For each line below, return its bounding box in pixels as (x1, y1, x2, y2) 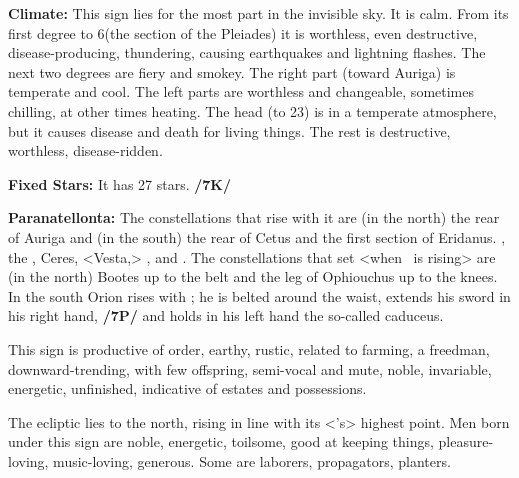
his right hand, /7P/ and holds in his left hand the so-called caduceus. (8, 305, 444, 326)
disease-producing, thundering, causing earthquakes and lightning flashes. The (8, 42, 486, 63)
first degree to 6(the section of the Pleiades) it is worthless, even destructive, (8, 22, 478, 43)
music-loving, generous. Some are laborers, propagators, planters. (53, 450, 451, 471)
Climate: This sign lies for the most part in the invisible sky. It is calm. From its (8, 3, 509, 23)
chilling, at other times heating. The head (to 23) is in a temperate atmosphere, (8, 100, 497, 121)
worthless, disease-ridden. (8, 140, 163, 161)
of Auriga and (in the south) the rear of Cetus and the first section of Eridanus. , (8, 226, 506, 247)
